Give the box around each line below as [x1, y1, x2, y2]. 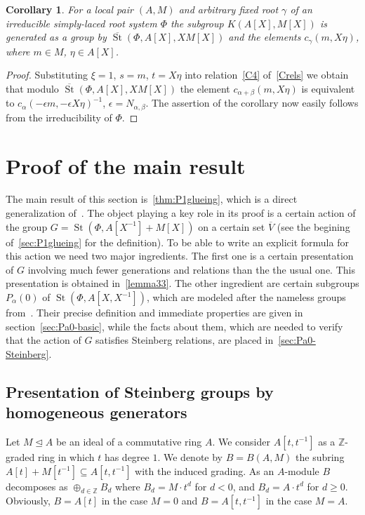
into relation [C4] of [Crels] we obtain [185, 67, 349, 82]
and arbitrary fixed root [178, 2, 279, 16]
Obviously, [6, 493, 51, 508]
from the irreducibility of [6, 109, 112, 124]
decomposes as [6, 479, 68, 493]
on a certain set [198, 219, 265, 234]
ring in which [37, 449, 95, 464]
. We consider [212, 434, 270, 448]
